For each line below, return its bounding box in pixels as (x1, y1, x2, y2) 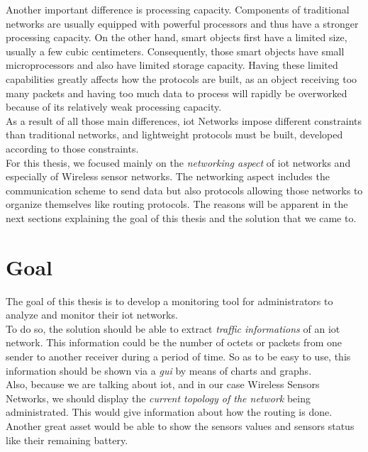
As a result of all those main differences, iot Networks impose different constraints (6, 113, 362, 128)
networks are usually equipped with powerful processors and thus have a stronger (6, 16, 359, 31)
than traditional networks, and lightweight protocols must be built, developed (6, 127, 343, 142)
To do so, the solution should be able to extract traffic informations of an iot (6, 321, 340, 336)
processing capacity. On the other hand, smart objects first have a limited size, (6, 30, 347, 45)
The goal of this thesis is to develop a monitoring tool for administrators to (6, 293, 333, 308)
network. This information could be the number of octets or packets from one (6, 335, 342, 350)
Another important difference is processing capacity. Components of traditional (6, 2, 350, 16)
